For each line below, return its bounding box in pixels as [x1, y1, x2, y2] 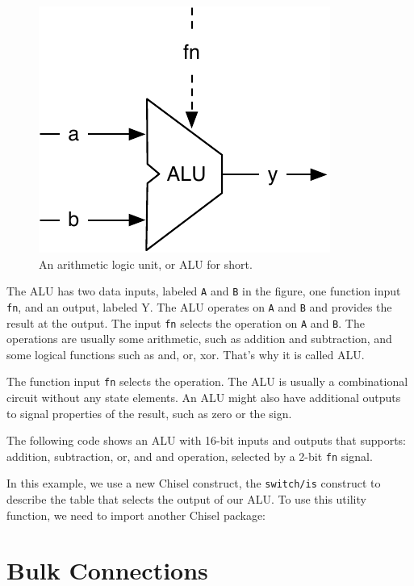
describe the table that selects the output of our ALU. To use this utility [6, 491, 366, 508]
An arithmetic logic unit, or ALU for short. [39, 255, 253, 272]
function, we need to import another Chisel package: [6, 506, 266, 523]
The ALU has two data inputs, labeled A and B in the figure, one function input [6, 283, 401, 299]
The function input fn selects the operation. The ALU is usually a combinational [6, 373, 408, 390]
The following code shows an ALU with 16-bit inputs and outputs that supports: [6, 432, 407, 449]
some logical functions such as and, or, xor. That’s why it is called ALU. [6, 345, 365, 362]
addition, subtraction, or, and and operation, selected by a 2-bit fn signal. [6, 447, 373, 464]
